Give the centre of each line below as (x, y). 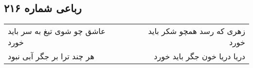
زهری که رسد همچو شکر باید (197, 31)
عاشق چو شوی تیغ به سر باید (57, 31)
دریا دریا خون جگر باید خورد (199, 56)
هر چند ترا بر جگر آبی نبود (51, 56)
